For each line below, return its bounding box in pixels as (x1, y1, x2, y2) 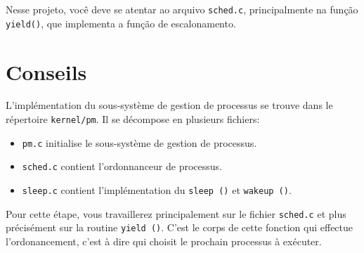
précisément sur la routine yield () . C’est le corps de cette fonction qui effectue (6, 220, 353, 235)
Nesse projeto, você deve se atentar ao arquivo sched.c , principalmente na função (6, 2, 358, 16)
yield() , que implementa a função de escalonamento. (6, 15, 236, 30)
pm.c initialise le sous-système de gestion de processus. (22, 135, 257, 150)
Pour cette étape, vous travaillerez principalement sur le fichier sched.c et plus (6, 206, 346, 221)
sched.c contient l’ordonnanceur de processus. (22, 159, 223, 174)
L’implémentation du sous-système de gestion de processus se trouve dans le (6, 98, 333, 112)
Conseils (6, 57, 87, 86)
